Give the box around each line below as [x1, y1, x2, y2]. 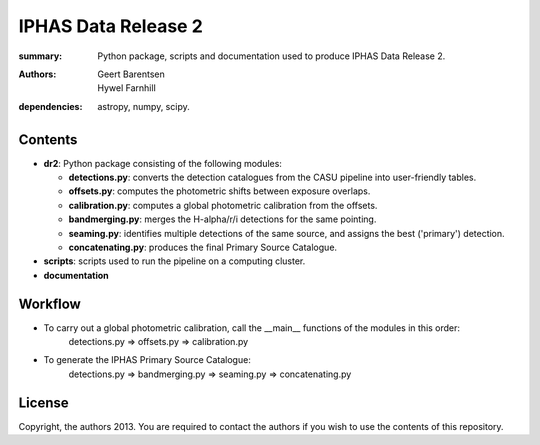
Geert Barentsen [97, 68, 165, 80]
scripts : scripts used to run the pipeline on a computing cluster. [43, 255, 306, 267]
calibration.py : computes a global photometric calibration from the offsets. [68, 199, 378, 211]
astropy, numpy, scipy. [97, 100, 190, 112]
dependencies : [18, 100, 83, 112]
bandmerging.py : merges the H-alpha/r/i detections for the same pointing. [68, 213, 377, 225]
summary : [18, 50, 63, 62]
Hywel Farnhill [97, 82, 157, 94]
